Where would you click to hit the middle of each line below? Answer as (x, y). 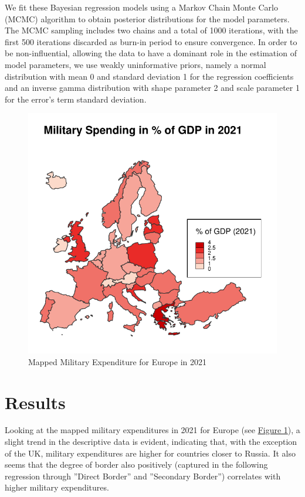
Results (35, 402)
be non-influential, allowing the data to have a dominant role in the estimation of (151, 53)
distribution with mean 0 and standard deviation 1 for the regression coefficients (149, 76)
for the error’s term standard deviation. (76, 99)
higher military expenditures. (57, 487)
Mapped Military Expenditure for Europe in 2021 (117, 361)
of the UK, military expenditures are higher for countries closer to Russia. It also (150, 453)
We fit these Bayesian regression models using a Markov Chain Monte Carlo (141, 7)
